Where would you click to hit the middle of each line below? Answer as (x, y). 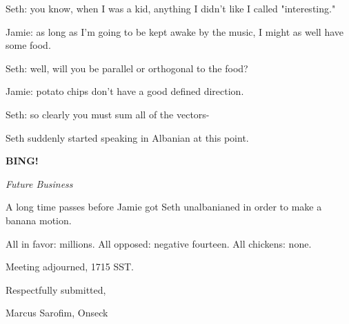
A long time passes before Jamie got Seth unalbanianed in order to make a (164, 207)
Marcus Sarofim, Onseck (57, 313)
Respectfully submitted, (56, 289)
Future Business (39, 183)
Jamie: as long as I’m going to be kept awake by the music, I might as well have (175, 31)
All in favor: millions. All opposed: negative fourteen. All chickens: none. (159, 243)
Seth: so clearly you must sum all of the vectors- (108, 114)
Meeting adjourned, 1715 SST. (70, 267)
